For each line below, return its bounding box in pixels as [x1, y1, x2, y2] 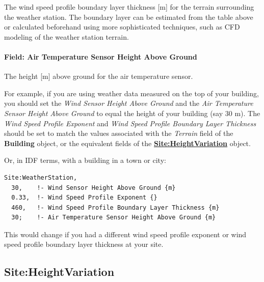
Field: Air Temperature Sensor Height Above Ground [4, 51, 197, 62]
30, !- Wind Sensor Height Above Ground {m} [11, 184, 176, 191]
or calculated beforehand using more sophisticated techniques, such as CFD [4, 21, 240, 32]
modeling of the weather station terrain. [4, 31, 129, 42]
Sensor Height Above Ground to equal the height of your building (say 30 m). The [4, 107, 260, 118]
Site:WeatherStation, [4, 174, 77, 181]
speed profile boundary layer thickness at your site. [4, 239, 164, 249]
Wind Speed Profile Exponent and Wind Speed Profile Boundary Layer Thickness [4, 118, 256, 128]
